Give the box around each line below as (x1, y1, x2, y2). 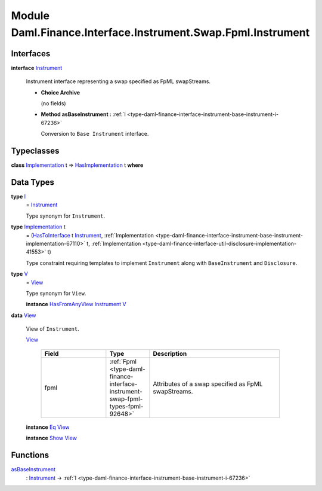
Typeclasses (11, 146, 60, 156)
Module (11, 9, 50, 22)
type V (11, 270, 28, 277)
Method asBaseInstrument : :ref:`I (41, 111, 126, 118)
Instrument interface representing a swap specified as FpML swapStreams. (26, 78, 211, 85)
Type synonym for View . (26, 289, 86, 297)
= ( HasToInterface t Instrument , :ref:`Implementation (26, 231, 154, 239)
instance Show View (26, 434, 78, 442)
